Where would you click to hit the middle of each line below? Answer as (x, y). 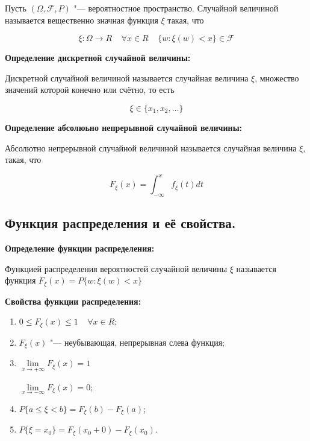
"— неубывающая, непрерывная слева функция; (138, 342)
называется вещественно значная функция (82, 20)
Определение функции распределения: (80, 248)
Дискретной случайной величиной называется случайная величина (127, 78)
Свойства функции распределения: (73, 301)
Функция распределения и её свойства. (120, 223)
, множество (277, 78)
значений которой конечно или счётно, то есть (90, 90)
